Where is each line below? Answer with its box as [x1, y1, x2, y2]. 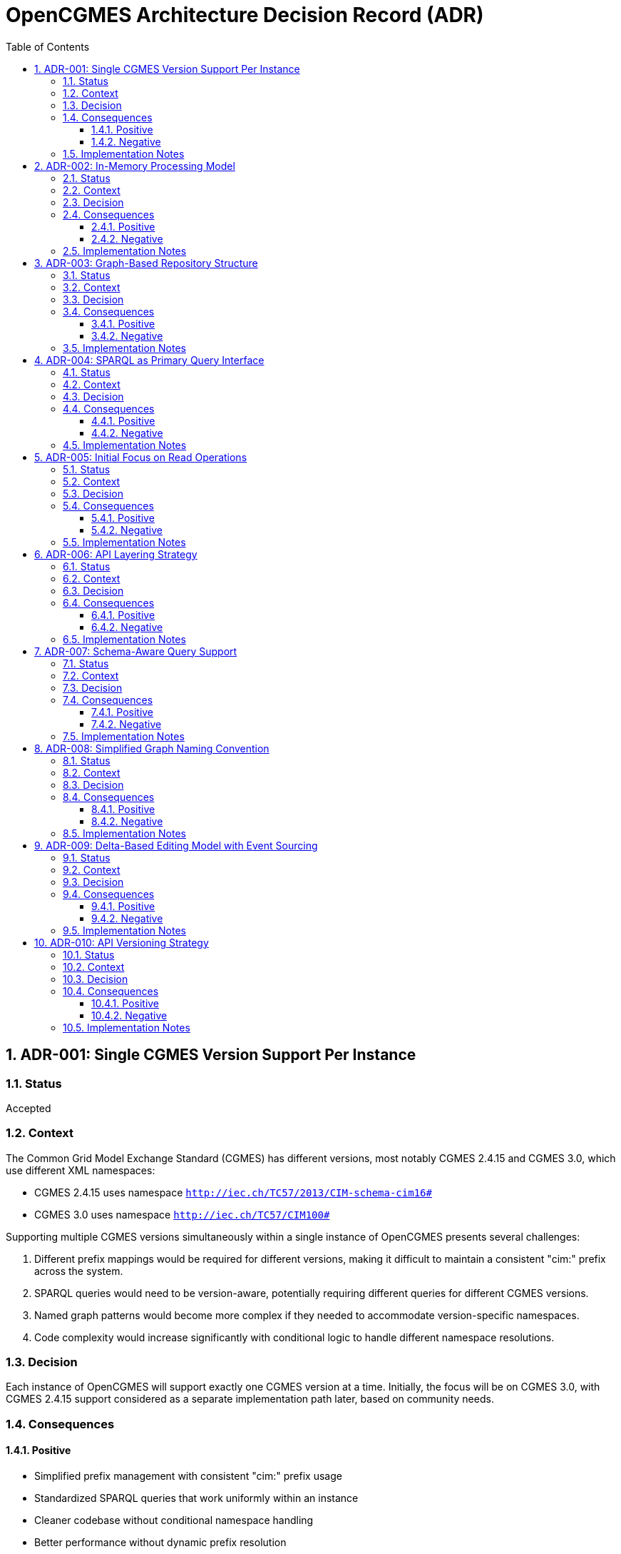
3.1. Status [63, 268, 111, 281]
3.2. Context [63, 281, 120, 293]
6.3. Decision [63, 584, 124, 597]
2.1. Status [63, 171, 111, 184]
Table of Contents [6, 40, 90, 53]
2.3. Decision [63, 196, 124, 208]
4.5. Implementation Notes [63, 438, 187, 451]
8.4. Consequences [63, 790, 155, 803]
